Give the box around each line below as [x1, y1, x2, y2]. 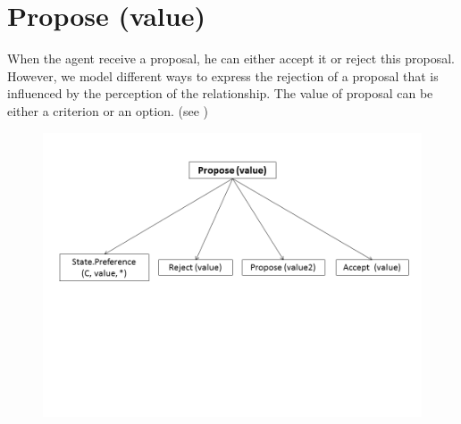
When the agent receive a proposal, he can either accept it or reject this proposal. [7, 49, 455, 68]
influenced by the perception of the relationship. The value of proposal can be [7, 84, 433, 103]
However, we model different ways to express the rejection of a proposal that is [7, 66, 439, 85]
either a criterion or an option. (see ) [7, 101, 209, 120]
